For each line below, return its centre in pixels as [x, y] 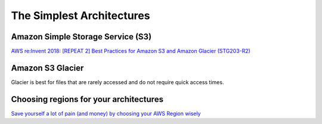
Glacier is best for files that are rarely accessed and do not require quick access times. [117, 82]
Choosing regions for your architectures [87, 99]
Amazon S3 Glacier [47, 68]
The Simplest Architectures [80, 15]
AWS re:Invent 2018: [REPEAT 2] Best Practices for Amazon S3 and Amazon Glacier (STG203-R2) [131, 51]
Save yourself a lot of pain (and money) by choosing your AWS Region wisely [106, 113]
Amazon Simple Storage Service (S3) [81, 37]
